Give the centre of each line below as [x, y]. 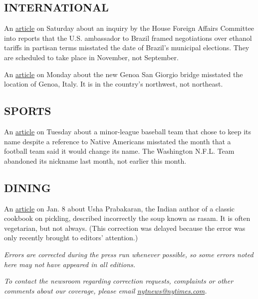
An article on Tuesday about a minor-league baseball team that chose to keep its [128, 131]
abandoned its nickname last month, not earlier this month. [95, 160]
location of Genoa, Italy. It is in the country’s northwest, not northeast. [114, 84]
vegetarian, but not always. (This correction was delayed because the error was [125, 228]
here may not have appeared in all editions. [70, 264]
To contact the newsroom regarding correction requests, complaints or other [119, 281]
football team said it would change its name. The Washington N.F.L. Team [119, 151]
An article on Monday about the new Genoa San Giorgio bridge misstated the [124, 74]
